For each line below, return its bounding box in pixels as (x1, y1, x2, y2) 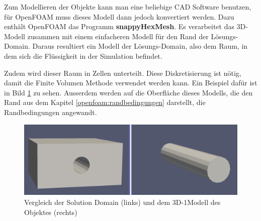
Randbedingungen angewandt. (4, 106, 97, 117)
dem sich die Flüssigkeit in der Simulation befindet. (4, 50, 162, 61)
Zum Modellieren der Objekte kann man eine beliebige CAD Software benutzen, (4, 2, 251, 12)
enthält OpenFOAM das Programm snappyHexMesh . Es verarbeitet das (4, 21, 234, 32)
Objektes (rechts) (24, 206, 77, 217)
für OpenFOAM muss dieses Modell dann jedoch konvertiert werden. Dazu (4, 11, 234, 22)
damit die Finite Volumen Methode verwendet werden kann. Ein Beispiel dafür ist (4, 77, 257, 88)
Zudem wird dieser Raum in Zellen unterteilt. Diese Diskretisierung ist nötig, (4, 67, 241, 78)
